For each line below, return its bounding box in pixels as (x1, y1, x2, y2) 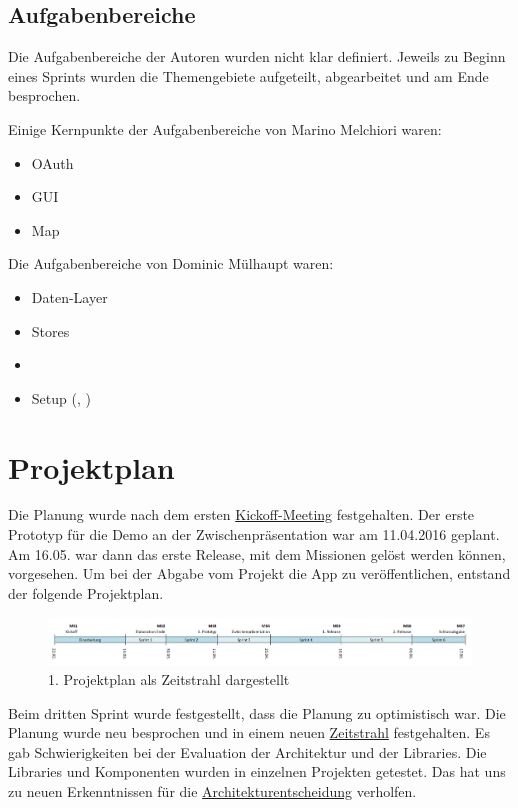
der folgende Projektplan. (8, 582, 164, 603)
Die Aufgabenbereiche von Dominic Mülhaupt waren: (8, 253, 334, 274)
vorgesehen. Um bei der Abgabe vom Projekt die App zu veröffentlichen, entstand (8, 563, 511, 584)
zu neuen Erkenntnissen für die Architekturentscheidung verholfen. (8, 781, 417, 802)
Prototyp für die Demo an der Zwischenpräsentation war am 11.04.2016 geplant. (8, 524, 500, 545)
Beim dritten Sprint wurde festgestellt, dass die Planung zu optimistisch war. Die (8, 702, 506, 723)
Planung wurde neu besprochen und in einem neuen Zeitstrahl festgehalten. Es (8, 722, 490, 743)
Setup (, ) (31, 387, 91, 408)
